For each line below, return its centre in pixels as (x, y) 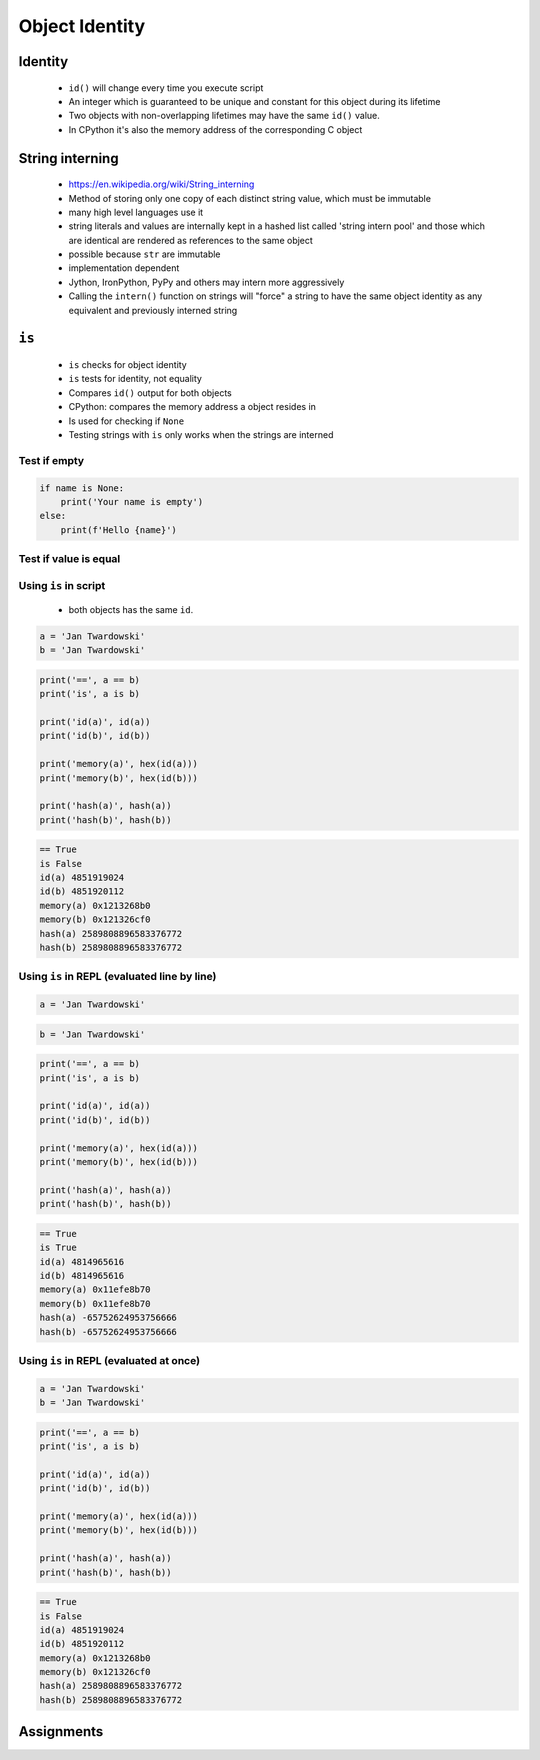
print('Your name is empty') (132, 501)
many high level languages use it (136, 212)
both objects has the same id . (131, 609)
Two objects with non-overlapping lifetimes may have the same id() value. (224, 116)
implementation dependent (124, 268)
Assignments (61, 1731)
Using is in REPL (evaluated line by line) (117, 977)
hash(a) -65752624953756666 (108, 1318)
